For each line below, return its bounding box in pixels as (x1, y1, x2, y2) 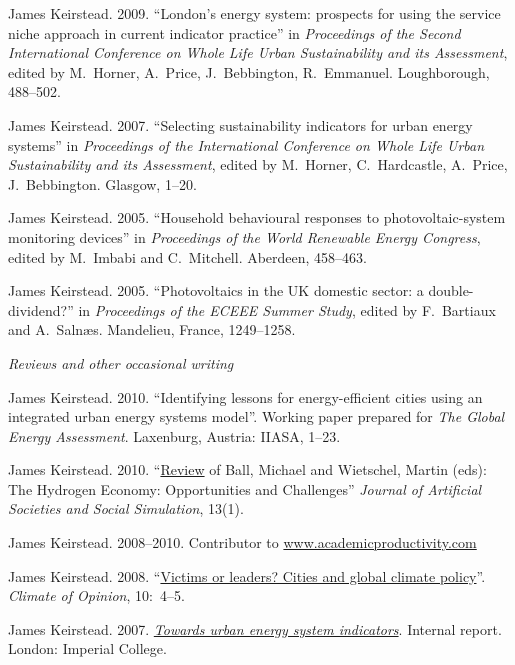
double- (428, 280, 474, 301)
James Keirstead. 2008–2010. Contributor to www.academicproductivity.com (8, 532, 477, 553)
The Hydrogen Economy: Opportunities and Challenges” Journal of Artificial (8, 478, 482, 499)
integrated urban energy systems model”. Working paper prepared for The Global (8, 406, 505, 427)
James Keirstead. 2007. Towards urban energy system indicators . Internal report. (8, 618, 502, 639)
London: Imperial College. (8, 638, 167, 659)
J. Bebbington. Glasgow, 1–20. (8, 173, 197, 194)
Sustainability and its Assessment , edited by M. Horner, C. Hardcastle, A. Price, (8, 154, 508, 175)
